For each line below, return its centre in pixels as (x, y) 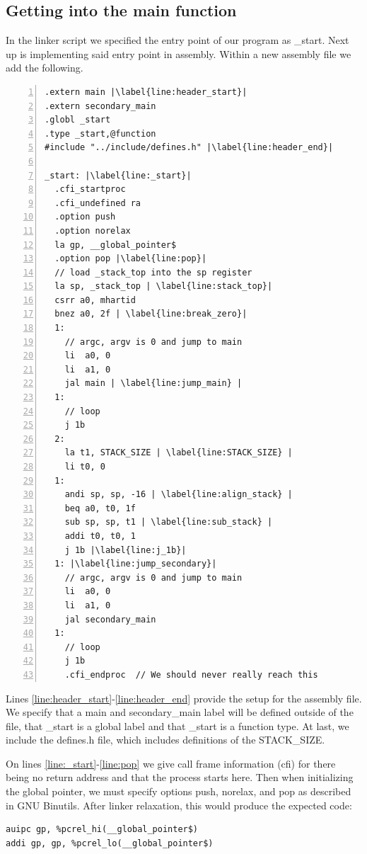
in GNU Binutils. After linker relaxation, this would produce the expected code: (179, 805)
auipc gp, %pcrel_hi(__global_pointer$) (102, 830)
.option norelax (93, 230)
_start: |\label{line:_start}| (118, 175)
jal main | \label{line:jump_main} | (153, 383)
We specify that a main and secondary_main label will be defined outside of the (180, 712)
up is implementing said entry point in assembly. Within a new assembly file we (179, 53)
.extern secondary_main (100, 106)
